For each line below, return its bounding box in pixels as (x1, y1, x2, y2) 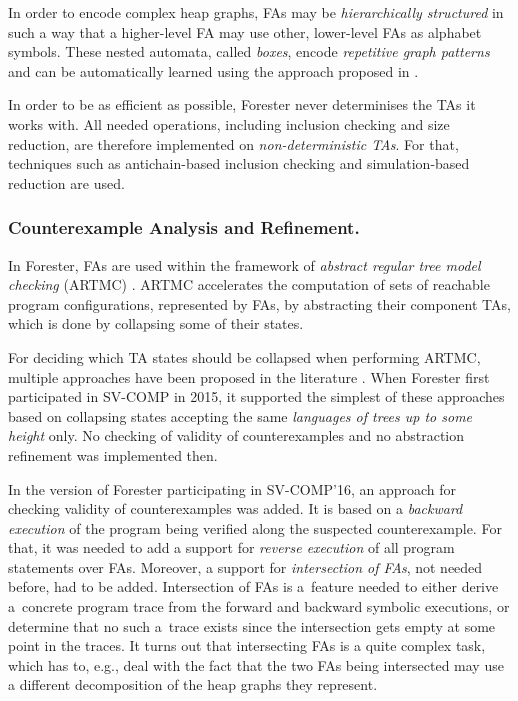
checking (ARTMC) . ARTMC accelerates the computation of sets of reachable (8, 274, 490, 295)
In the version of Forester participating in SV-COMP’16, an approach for (8, 478, 457, 499)
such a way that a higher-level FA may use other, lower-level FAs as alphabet (8, 21, 482, 42)
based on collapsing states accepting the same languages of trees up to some (8, 405, 473, 426)
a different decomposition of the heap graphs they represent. (8, 674, 378, 695)
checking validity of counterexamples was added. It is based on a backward (8, 498, 463, 519)
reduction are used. (8, 172, 125, 193)
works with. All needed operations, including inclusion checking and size (8, 113, 450, 134)
